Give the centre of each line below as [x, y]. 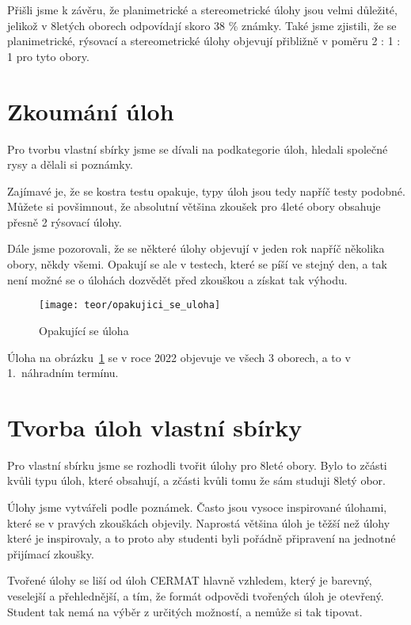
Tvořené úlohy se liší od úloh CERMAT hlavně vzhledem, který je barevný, [190, 580]
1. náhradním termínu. [63, 373]
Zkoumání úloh [91, 111]
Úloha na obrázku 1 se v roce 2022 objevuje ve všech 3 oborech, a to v [179, 357]
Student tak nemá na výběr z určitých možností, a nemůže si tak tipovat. [185, 611]
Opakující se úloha [84, 330]
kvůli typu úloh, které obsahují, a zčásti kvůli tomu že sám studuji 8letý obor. [196, 480]
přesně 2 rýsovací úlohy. [65, 221]
